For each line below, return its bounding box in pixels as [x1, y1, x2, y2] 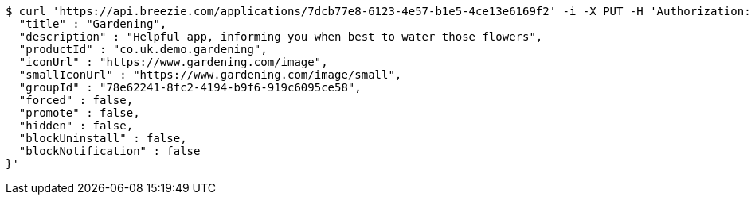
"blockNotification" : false [18, 145, 201, 157]
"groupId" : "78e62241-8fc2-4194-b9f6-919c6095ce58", [18, 81, 362, 94]
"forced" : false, [18, 94, 134, 106]
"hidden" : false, [18, 119, 134, 132]
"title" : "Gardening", [18, 17, 167, 30]
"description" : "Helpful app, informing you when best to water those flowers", [18, 30, 543, 43]
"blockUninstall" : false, [18, 132, 187, 145]
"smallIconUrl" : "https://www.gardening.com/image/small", [18, 68, 402, 81]
